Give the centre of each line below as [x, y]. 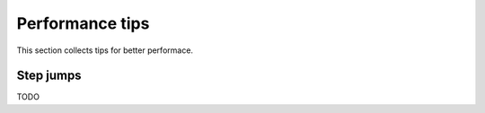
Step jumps [49, 76]
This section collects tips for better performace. [105, 50]
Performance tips [83, 23]
